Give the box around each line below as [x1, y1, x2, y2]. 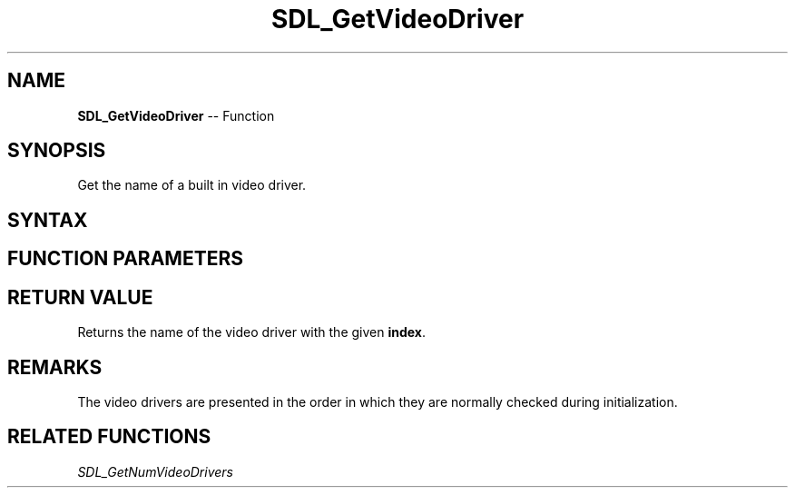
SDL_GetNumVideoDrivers [77, 463, 233, 480]
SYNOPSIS [7, 139, 106, 163]
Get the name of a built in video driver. [77, 177, 307, 193]
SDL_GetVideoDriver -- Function [77, 107, 275, 124]
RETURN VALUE [7, 285, 153, 309]
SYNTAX [7, 208, 88, 232]
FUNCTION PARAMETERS [7, 247, 243, 271]
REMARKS [7, 355, 103, 379]
